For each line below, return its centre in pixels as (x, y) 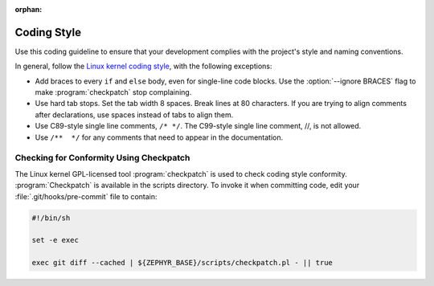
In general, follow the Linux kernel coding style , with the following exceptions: (143, 66)
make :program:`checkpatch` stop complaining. (113, 92)
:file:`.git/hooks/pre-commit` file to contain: (86, 196)
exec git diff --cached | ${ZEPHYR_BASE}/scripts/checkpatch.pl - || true (182, 263)
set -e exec (55, 240)
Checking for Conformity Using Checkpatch (102, 158)
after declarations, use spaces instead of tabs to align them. (134, 114)
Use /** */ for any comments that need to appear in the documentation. (159, 137)
